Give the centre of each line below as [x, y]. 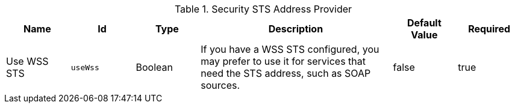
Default [424, 23]
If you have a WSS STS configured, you [290, 49]
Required [489, 29]
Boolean [154, 67]
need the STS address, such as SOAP [286, 73]
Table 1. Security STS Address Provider [263, 9]
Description [296, 29]
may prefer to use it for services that [283, 61]
